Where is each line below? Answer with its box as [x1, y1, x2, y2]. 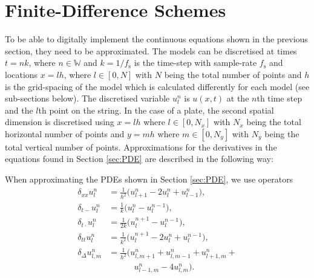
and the [5, 103, 33, 116]
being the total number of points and [164, 68, 302, 80]
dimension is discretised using [5, 115, 114, 128]
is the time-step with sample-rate [134, 56, 257, 69]
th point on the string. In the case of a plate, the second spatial [38, 103, 274, 116]
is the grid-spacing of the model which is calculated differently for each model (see [5, 80, 310, 92]
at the [226, 92, 249, 105]
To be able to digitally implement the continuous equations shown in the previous [5, 33, 308, 45]
